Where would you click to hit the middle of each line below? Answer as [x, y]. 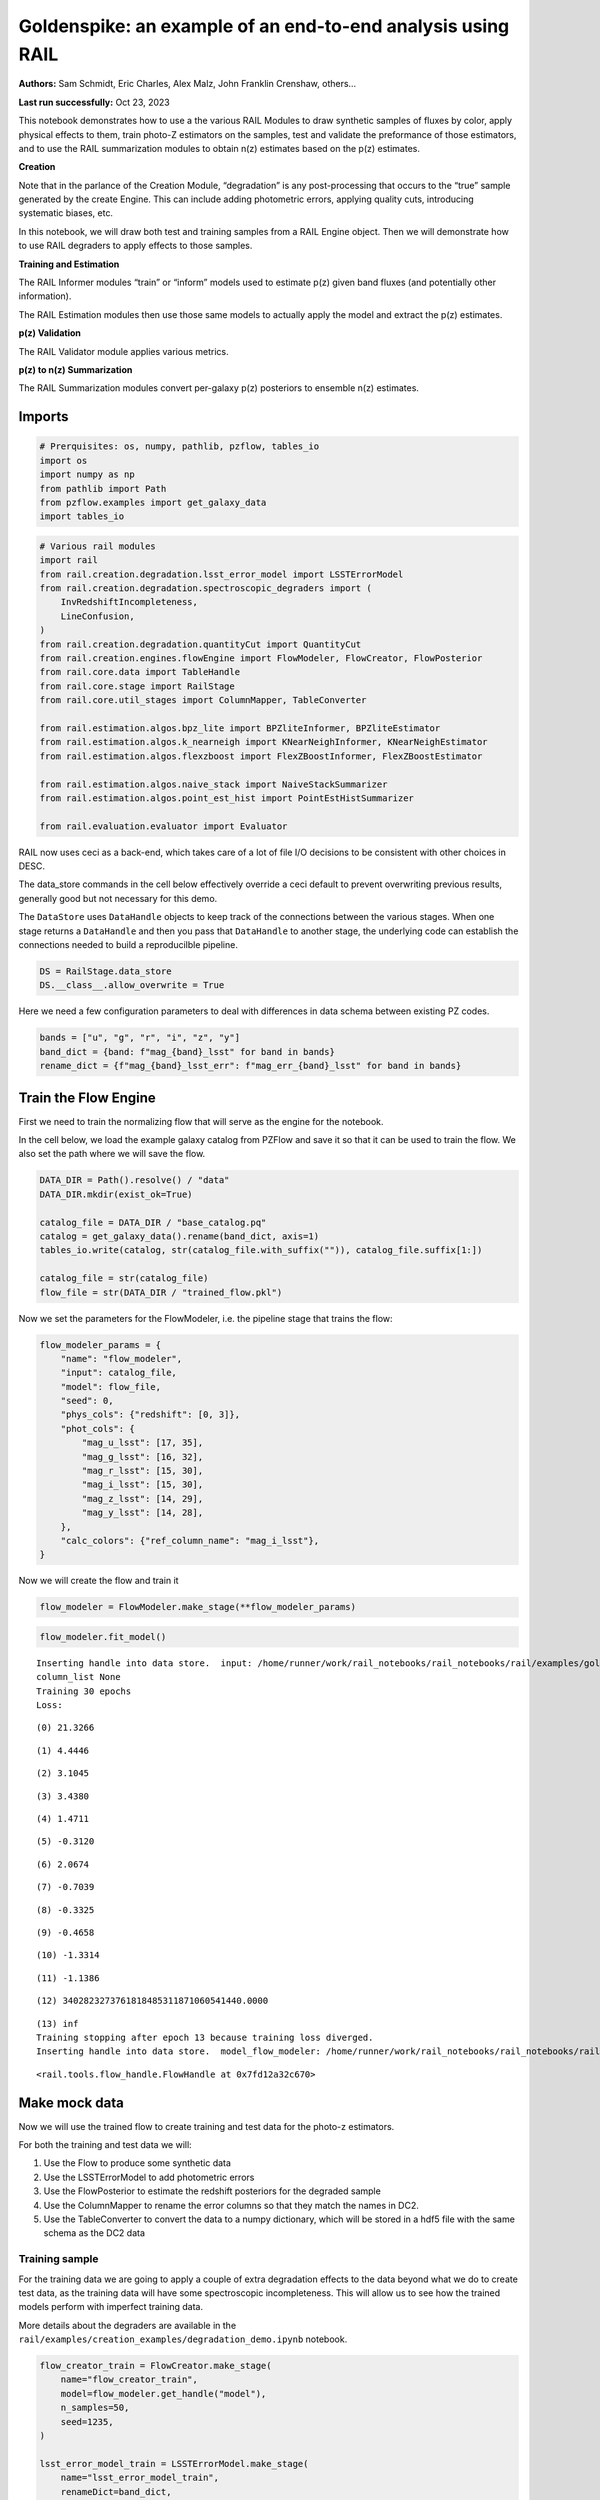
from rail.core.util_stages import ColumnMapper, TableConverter [203, 700]
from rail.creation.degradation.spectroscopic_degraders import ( [205, 588]
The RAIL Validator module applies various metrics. [123, 351]
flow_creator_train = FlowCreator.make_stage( [155, 2366]
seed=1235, [87, 2421]
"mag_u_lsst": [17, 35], [142, 1443]
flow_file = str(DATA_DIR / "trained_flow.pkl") [161, 1292]
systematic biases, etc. [66, 213]
